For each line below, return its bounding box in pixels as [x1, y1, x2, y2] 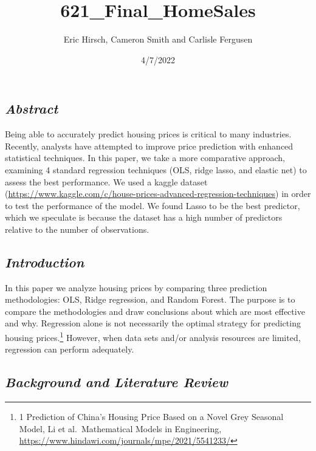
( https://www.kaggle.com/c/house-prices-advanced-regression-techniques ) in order [5, 187, 311, 200]
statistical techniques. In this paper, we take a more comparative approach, [5, 151, 285, 164]
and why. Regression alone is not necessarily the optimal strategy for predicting [5, 317, 301, 329]
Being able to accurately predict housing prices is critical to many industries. [5, 128, 292, 140]
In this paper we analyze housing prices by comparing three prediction [5, 281, 267, 294]
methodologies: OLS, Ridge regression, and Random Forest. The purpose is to [5, 293, 295, 306]
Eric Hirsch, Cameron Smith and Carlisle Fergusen [63, 33, 253, 46]
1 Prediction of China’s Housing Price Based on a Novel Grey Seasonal [19, 410, 284, 423]
